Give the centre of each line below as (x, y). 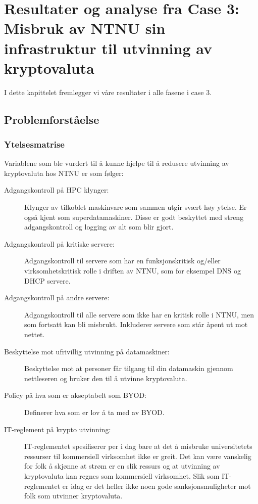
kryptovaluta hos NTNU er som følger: (64, 173)
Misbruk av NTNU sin (85, 28)
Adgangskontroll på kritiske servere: (59, 243)
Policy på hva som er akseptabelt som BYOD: (75, 395)
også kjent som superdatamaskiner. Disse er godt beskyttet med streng (134, 217)
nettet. (35, 334)
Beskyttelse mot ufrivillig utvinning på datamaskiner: (87, 351)
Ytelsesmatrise (34, 144)
